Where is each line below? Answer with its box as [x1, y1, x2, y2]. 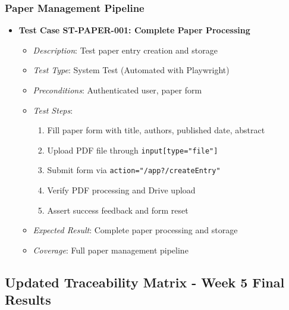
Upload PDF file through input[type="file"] [47, 143, 218, 156]
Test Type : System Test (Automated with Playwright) [33, 64, 230, 76]
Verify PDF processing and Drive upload [47, 184, 196, 196]
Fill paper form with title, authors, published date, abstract [47, 124, 265, 136]
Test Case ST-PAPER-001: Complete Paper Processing [18, 24, 250, 36]
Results [5, 290, 51, 309]
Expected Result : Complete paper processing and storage [33, 224, 238, 236]
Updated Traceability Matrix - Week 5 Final [5, 273, 285, 291]
